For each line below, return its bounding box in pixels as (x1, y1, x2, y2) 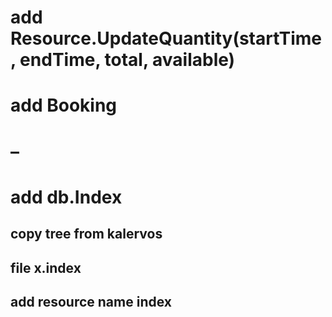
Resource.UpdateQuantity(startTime (10, 27, 323, 50)
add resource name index (10, 293, 172, 310)
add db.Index (10, 186, 123, 208)
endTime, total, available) (19, 49, 236, 71)
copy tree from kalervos (10, 226, 163, 243)
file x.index (10, 259, 82, 276)
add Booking (10, 94, 118, 117)
